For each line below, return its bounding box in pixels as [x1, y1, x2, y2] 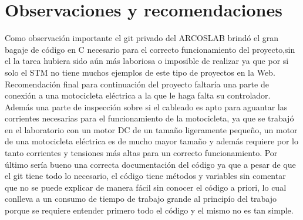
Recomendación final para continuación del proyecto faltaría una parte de [5, 77, 269, 90]
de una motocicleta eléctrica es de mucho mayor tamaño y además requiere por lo [5, 135, 298, 147]
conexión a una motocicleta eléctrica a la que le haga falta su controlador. [5, 89, 271, 101]
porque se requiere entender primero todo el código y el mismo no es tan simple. [5, 204, 294, 216]
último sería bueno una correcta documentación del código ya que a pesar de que [5, 158, 296, 170]
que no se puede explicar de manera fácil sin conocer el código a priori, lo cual [5, 181, 287, 193]
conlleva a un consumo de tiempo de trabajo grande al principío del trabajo [5, 192, 277, 205]
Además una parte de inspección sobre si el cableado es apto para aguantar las [5, 100, 288, 113]
